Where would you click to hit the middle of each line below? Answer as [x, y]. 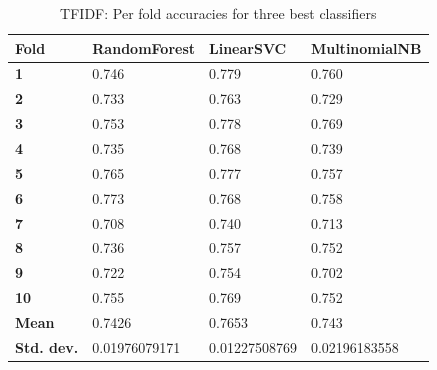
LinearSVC [248, 47]
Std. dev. [47, 346]
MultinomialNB [366, 47]
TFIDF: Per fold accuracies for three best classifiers [218, 13]
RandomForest [144, 47]
